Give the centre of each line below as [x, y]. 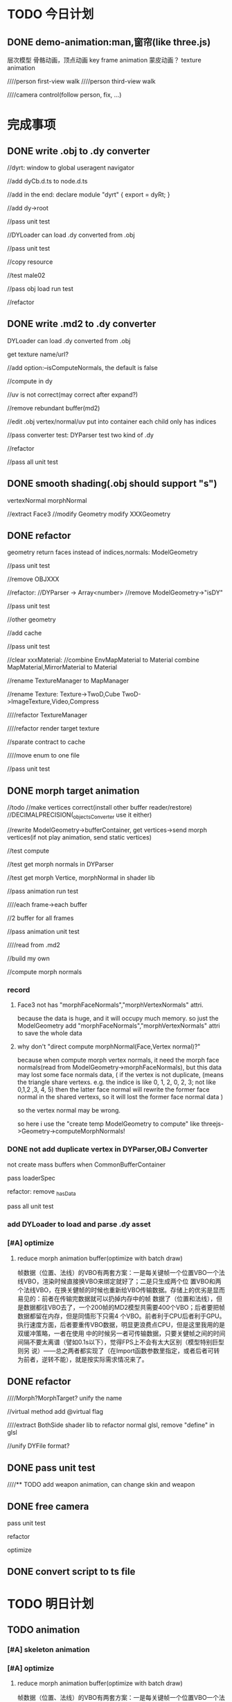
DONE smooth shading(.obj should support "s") [112, 484]
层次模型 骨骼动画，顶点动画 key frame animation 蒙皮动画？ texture [105, 60]
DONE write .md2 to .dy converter [82, 324]
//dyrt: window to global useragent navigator [71, 168]
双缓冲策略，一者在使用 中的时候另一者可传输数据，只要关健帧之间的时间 [121, 1333]
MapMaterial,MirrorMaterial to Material [62, 667]
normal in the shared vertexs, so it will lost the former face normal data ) [120, 1097]
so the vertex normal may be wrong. [69, 1110]
